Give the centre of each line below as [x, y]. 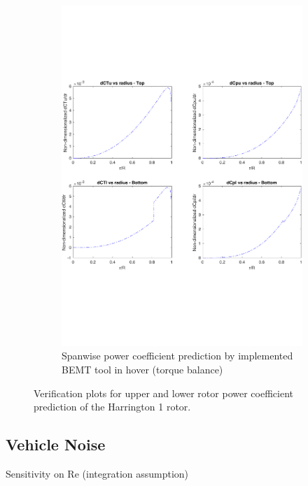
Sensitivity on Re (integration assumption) [97, 473]
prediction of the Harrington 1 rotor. [112, 407]
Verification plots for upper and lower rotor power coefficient [163, 393]
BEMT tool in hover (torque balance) [142, 369]
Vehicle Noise [56, 444]
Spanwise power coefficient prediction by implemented [177, 356]
